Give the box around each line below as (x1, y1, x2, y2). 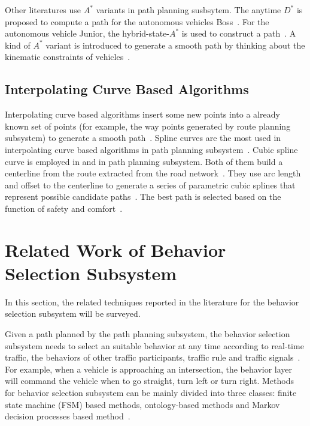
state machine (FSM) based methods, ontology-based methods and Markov (5, 398, 280, 410)
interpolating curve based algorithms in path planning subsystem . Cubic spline (5, 143, 298, 155)
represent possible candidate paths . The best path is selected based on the (5, 190, 281, 203)
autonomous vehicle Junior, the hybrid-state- (5, 27, 170, 40)
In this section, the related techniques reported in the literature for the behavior (5, 295, 299, 308)
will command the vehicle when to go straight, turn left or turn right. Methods (5, 374, 294, 387)
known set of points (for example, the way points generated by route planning (5, 119, 291, 132)
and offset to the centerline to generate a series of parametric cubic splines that (5, 178, 296, 191)
